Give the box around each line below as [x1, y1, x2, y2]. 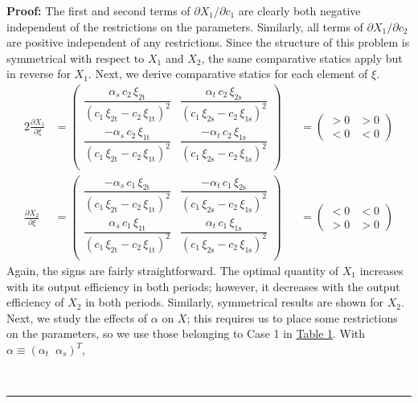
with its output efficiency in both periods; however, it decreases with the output [6, 278, 400, 294]
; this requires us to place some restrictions [186, 309, 398, 326]
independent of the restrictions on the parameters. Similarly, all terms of [6, 18, 363, 35]
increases [359, 262, 404, 279]
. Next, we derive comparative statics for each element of [88, 65, 368, 82]
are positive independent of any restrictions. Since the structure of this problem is [6, 34, 410, 51]
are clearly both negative [238, 2, 361, 19]
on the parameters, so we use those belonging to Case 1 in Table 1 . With [6, 325, 366, 342]
